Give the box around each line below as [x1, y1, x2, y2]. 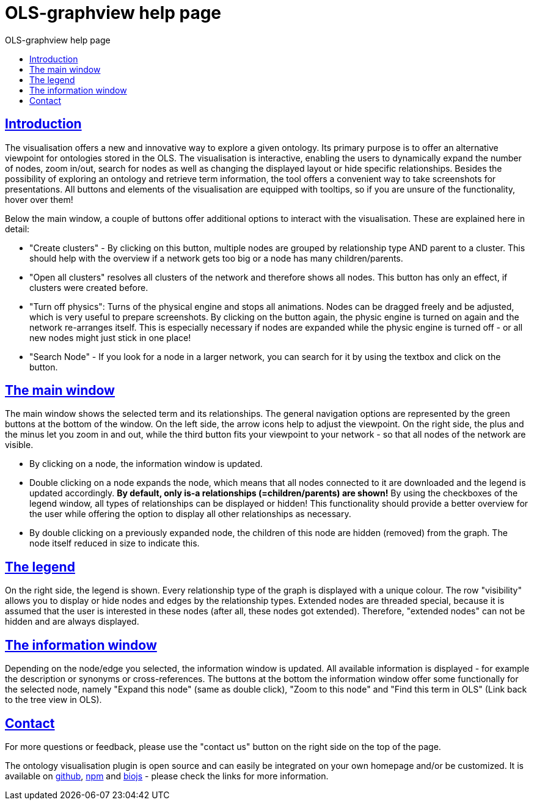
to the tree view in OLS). [5, 694, 102, 705]
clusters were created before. [29, 282, 148, 293]
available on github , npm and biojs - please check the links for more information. [5, 770, 329, 781]
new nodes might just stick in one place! [29, 332, 191, 343]
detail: [5, 223, 30, 234]
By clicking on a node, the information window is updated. [29, 458, 263, 469]
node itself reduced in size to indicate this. [29, 538, 200, 549]
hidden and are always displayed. [5, 616, 139, 627]
